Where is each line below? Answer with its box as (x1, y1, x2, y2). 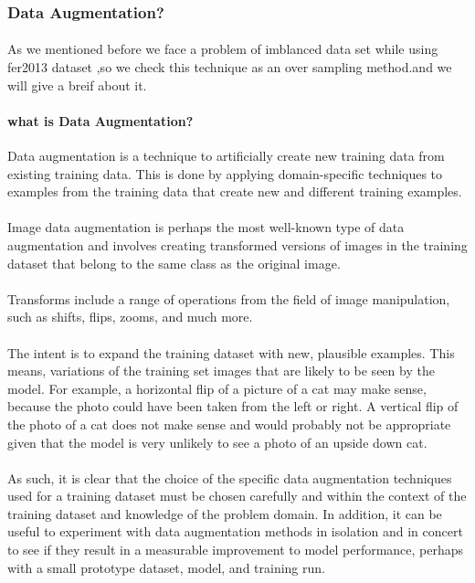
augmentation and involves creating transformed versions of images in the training (7, 235, 468, 254)
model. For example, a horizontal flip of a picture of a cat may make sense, (7, 378, 427, 397)
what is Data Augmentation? (7, 111, 194, 130)
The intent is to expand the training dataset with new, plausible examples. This (7, 343, 455, 362)
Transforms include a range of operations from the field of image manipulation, (7, 289, 450, 308)
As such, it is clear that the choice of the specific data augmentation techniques (7, 468, 452, 487)
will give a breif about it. (7, 75, 147, 94)
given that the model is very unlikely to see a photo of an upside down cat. (7, 432, 427, 451)
